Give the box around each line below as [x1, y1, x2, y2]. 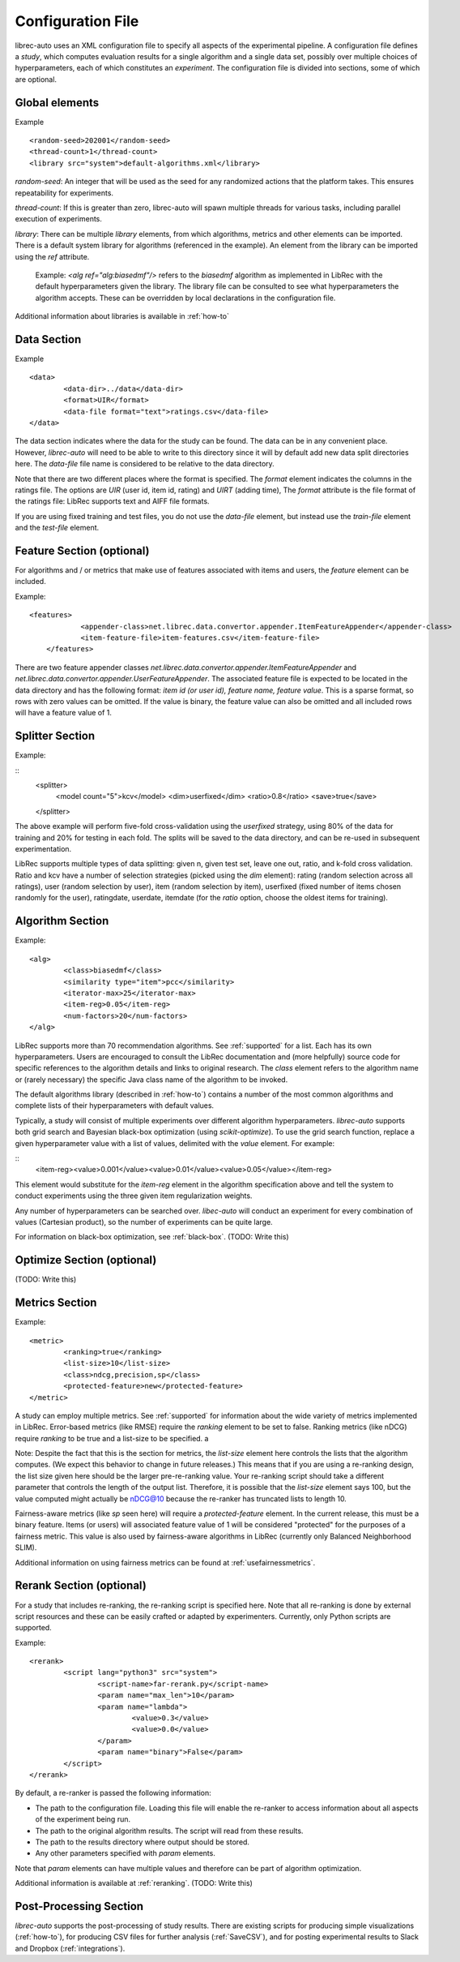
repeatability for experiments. [15, 187, 113, 198]
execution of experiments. [15, 214, 103, 224]
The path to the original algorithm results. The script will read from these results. [35, 1826, 304, 1835]
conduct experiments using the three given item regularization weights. [15, 1191, 253, 1200]
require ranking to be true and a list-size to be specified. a [15, 1433, 209, 1443]
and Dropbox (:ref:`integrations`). [15, 1943, 126, 1953]
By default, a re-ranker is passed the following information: [15, 1788, 212, 1798]
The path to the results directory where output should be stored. [35, 1837, 250, 1847]
